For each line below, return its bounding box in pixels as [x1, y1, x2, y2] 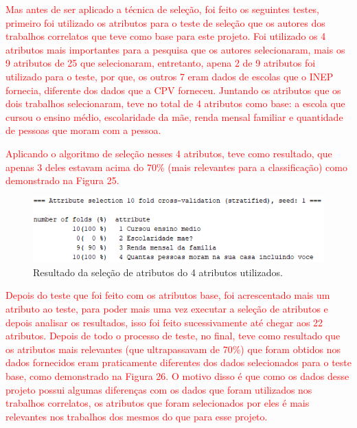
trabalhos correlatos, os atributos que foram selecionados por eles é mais [5, 396, 310, 410]
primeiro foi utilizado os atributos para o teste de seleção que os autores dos [5, 15, 325, 30]
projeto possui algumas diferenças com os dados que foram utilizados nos [5, 382, 312, 396]
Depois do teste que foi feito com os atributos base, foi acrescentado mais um [5, 288, 330, 302]
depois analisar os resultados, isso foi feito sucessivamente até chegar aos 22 [5, 315, 323, 329]
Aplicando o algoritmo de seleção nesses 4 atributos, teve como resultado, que [5, 146, 332, 160]
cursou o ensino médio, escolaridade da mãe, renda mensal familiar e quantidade [5, 109, 343, 124]
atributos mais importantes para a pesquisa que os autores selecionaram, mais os [5, 42, 345, 56]
